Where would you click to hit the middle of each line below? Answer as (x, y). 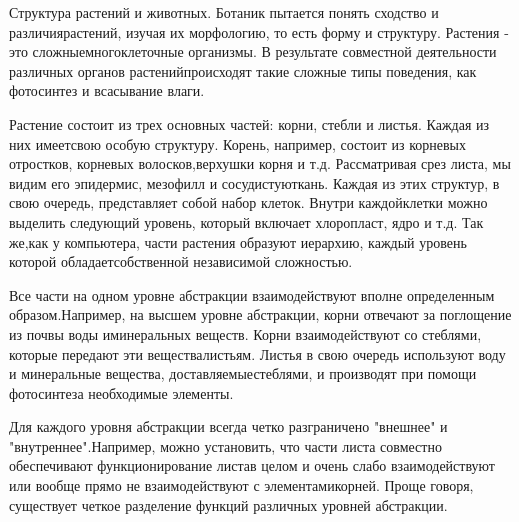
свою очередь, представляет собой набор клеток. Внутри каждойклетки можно (248, 202)
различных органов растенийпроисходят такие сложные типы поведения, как (243, 70)
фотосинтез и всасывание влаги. (107, 90)
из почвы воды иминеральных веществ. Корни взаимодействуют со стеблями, (245, 333)
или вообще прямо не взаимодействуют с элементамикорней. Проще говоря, (241, 485)
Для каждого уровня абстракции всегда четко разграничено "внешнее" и (228, 426)
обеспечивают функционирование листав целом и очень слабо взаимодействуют (252, 465)
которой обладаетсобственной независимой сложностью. (181, 261)
